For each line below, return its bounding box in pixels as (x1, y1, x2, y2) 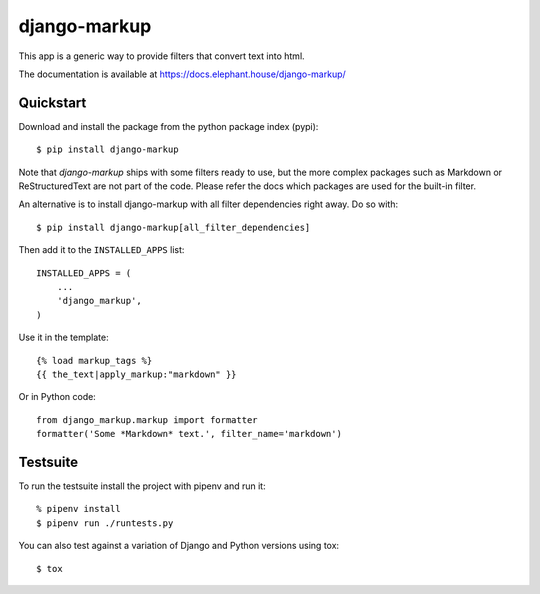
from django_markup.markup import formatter (36, 414, 259, 425)
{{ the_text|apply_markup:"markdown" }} (36, 368, 237, 380)
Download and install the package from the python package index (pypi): (18, 120, 319, 132)
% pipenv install (36, 503, 121, 515)
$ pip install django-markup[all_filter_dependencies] (36, 221, 311, 233)
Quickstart (18, 94, 87, 111)
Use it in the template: (18, 331, 109, 344)
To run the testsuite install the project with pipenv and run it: (18, 480, 266, 492)
